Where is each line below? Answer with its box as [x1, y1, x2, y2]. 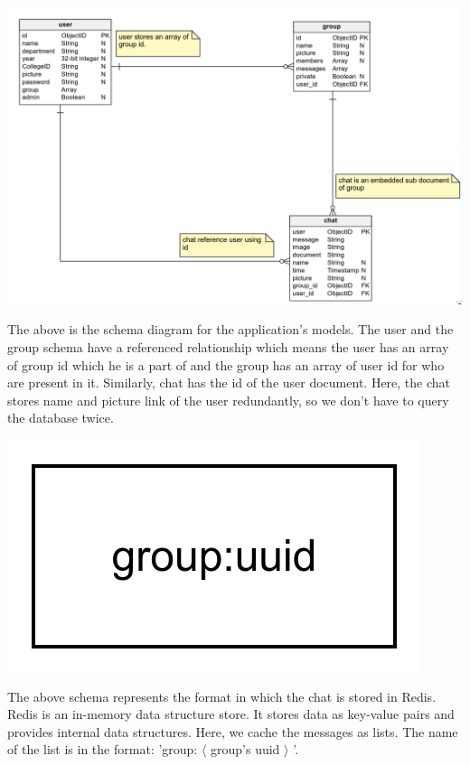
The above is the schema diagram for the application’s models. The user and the [7, 320, 454, 339]
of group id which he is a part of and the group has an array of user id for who [7, 355, 445, 374]
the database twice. [7, 408, 114, 427]
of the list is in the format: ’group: [7, 740, 198, 759]
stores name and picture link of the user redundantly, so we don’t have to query [7, 390, 449, 409]
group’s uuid [211, 740, 280, 759]
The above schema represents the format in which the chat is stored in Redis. [7, 686, 437, 705]
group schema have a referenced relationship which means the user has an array [7, 337, 449, 356]
